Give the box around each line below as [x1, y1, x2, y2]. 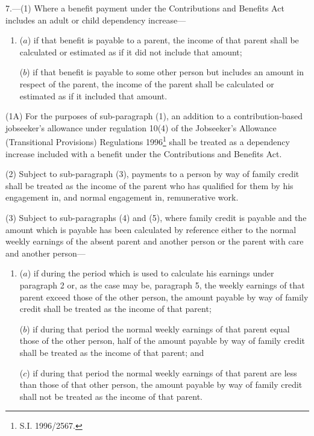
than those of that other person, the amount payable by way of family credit [19, 378, 303, 391]
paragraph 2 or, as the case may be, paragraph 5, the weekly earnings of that [19, 278, 305, 291]
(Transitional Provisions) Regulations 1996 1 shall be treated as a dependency [5, 134, 290, 148]
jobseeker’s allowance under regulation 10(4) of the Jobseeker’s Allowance [5, 121, 277, 134]
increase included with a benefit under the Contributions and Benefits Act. [5, 147, 282, 160]
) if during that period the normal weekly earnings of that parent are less [27, 366, 297, 379]
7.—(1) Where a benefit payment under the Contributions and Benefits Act [5, 2, 284, 14]
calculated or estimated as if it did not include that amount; [19, 45, 242, 58]
